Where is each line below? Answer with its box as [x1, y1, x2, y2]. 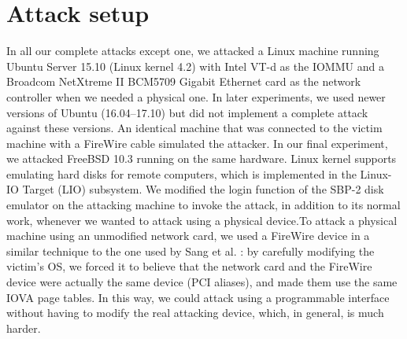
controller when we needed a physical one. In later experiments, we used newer [6, 88, 386, 105]
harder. [6, 319, 41, 336]
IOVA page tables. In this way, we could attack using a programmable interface [6, 289, 390, 305]
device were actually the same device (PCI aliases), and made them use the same [6, 274, 398, 290]
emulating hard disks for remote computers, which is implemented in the [6, 165, 357, 182]
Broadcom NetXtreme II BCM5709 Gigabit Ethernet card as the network [6, 73, 361, 90]
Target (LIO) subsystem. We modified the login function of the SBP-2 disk [22, 181, 384, 197]
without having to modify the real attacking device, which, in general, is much [6, 304, 384, 321]
